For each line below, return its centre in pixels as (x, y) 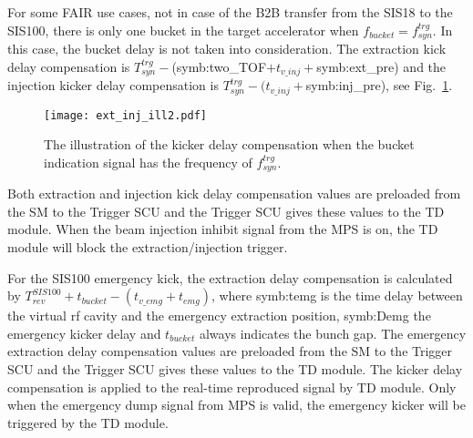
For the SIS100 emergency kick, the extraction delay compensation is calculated (230, 277)
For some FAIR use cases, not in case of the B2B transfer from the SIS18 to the (230, 12)
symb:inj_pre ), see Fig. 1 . (379, 85)
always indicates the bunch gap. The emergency (333, 333)
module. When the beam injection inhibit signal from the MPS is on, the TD (223, 229)
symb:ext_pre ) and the (381, 66)
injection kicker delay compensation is (113, 85)
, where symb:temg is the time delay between (337, 295)
